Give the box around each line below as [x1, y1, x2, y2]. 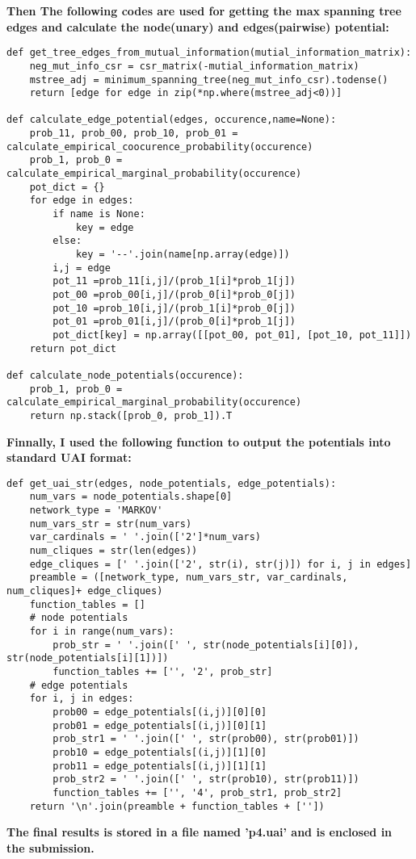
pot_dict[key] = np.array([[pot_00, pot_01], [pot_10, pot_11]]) [53, 329, 412, 341]
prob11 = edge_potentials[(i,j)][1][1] [53, 760, 267, 772]
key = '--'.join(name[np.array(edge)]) [75, 249, 290, 261]
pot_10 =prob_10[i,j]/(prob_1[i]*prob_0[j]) [53, 302, 296, 314]
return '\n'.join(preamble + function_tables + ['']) [29, 800, 325, 812]
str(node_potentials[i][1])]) [6, 652, 169, 664]
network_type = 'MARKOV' [29, 505, 163, 517]
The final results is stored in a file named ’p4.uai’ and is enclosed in [6, 823, 393, 840]
